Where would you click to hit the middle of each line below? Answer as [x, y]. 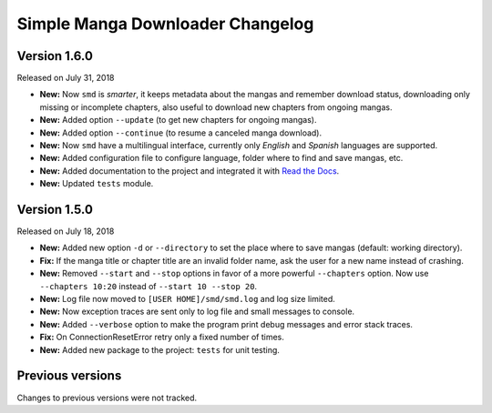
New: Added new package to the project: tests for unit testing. [159, 349]
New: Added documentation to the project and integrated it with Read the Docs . [190, 171]
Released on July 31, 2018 [66, 78]
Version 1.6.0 [55, 56]
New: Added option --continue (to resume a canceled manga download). [181, 133]
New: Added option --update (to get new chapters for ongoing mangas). [178, 120]
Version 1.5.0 [55, 210]
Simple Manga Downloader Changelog [165, 24]
